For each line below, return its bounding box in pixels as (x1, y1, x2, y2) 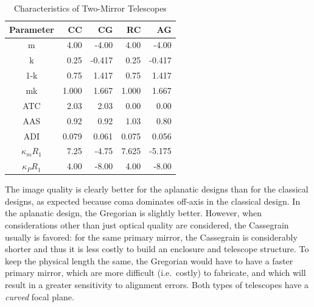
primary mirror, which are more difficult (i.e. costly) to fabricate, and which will (5, 266, 306, 279)
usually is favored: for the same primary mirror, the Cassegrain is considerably (5, 230, 298, 243)
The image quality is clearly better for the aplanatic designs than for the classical (5, 183, 309, 196)
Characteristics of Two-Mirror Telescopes (13, 2, 167, 14)
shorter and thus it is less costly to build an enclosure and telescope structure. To (5, 242, 309, 255)
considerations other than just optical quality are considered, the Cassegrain (5, 219, 289, 231)
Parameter (9, 23, 54, 35)
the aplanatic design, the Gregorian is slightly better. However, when (5, 206, 262, 219)
